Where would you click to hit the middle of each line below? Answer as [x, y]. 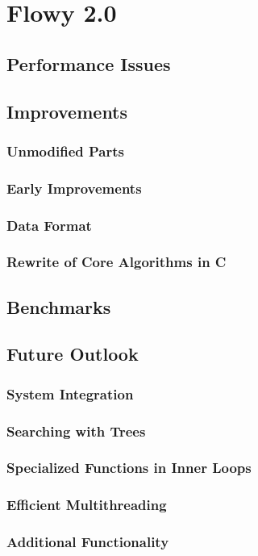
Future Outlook [73, 354]
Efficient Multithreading [87, 505]
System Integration [70, 393]
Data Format [49, 225]
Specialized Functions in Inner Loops [129, 468]
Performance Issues [89, 63]
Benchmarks [59, 306]
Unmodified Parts [65, 150]
